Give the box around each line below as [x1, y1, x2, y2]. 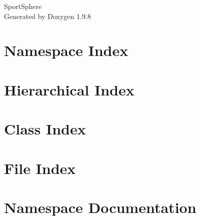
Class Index [4, 118, 86, 139]
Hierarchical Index [4, 79, 134, 99]
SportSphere [4, 1, 42, 11]
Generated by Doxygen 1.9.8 [4, 10, 91, 21]
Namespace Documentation [4, 196, 196, 217]
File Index [4, 157, 76, 178]
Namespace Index [4, 40, 128, 60]
